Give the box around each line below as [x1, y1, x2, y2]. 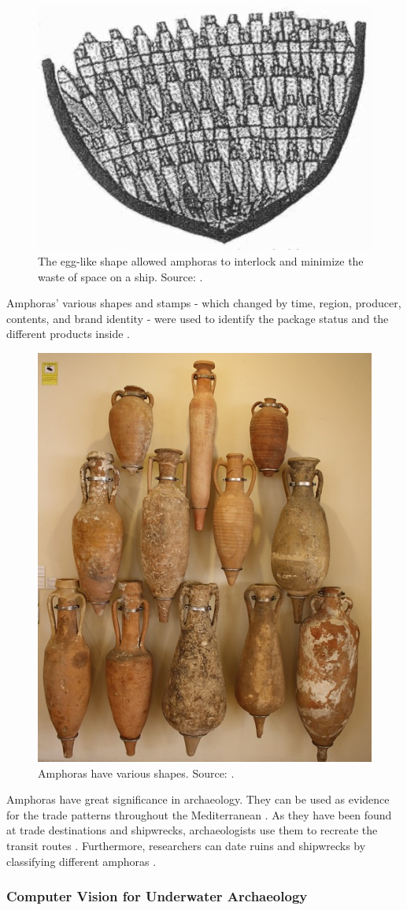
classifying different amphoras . [6, 852, 157, 869]
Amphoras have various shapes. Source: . [38, 764, 235, 781]
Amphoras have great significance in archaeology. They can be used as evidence [6, 791, 390, 808]
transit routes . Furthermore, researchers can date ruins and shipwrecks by [6, 838, 366, 854]
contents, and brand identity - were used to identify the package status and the [6, 310, 389, 326]
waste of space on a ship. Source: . [38, 268, 203, 284]
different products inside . [6, 325, 130, 342]
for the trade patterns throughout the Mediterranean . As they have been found [6, 806, 392, 823]
